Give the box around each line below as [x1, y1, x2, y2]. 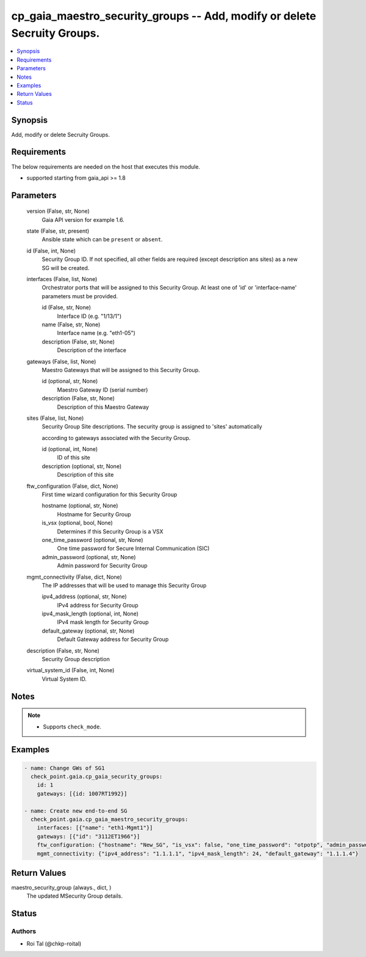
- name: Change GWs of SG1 [24, 765, 105, 771]
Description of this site [57, 471, 114, 479]
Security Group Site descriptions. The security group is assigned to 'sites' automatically [41, 423, 262, 430]
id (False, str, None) [41, 304, 91, 311]
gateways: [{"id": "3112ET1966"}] [37, 833, 140, 840]
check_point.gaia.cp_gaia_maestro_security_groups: [30, 816, 188, 823]
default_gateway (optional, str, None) [41, 627, 135, 634]
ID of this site [57, 454, 91, 461]
